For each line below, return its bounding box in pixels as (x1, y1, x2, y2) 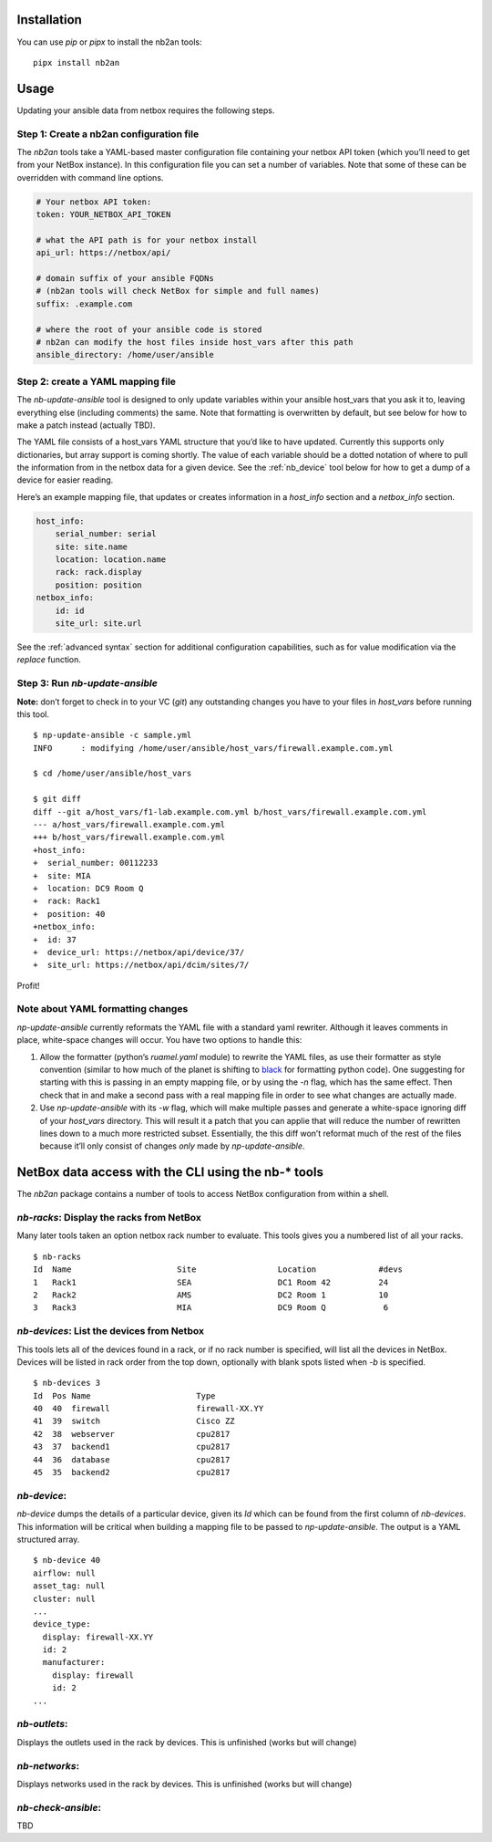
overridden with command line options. (16, 172, 164, 182)
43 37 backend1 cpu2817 (33, 1441, 231, 1452)
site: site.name (55, 541, 128, 552)
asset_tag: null (33, 1581, 106, 1591)
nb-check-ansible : (16, 1801, 102, 1814)
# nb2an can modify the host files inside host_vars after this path (36, 338, 354, 348)
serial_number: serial (55, 529, 157, 539)
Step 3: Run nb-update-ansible (16, 677, 159, 690)
